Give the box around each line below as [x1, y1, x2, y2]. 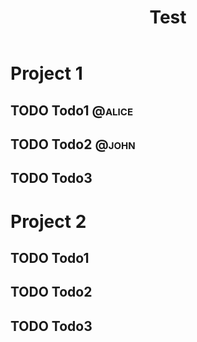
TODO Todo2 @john [10, 136, 136, 153]
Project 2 [10, 210, 87, 233]
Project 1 [10, 62, 83, 85]
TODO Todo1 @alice [10, 102, 133, 119]
